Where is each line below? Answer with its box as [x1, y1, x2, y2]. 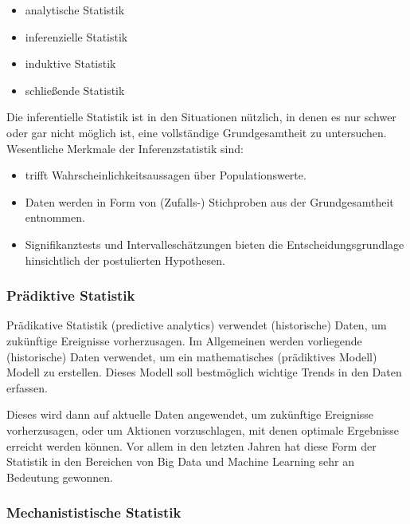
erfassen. [6, 379, 48, 396]
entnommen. [25, 209, 85, 226]
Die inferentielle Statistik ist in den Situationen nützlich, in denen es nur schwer [6, 108, 396, 125]
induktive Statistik [25, 55, 116, 72]
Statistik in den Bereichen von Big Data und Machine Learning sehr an [6, 453, 355, 470]
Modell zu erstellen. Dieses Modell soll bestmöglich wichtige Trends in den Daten [6, 364, 402, 380]
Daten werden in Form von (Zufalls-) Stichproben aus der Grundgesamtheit [25, 193, 394, 210]
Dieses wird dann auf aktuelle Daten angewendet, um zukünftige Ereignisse [6, 406, 374, 423]
